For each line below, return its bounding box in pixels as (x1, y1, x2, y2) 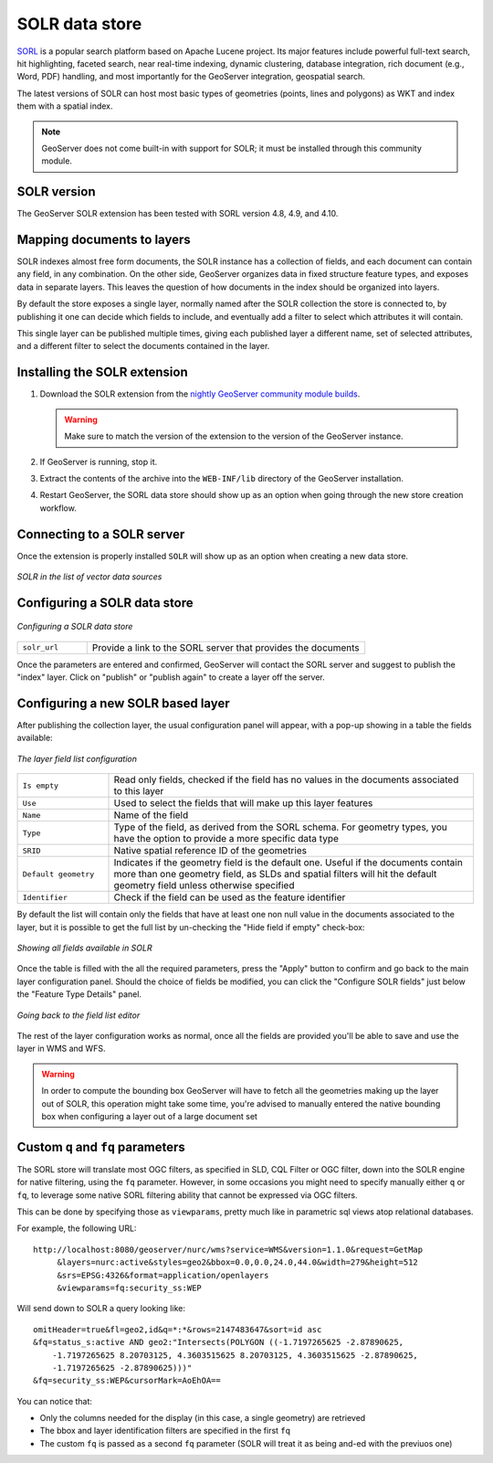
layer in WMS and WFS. (16, 1043, 106, 1055)
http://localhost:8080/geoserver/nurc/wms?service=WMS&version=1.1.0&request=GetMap (33, 1244, 424, 1255)
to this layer (113, 785, 164, 798)
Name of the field (113, 809, 189, 822)
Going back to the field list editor (16, 1010, 141, 1021)
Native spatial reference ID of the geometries (113, 844, 308, 857)
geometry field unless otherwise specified (113, 879, 295, 892)
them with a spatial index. (16, 101, 113, 111)
